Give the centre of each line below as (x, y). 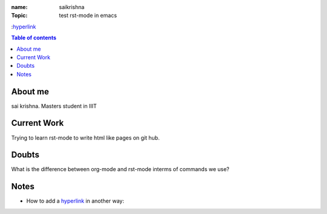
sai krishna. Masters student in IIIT (54, 106)
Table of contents (34, 38)
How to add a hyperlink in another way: (75, 201)
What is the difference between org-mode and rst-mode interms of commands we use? (120, 169)
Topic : (19, 16)
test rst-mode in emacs (88, 16)
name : (19, 7)
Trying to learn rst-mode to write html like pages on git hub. (85, 138)
